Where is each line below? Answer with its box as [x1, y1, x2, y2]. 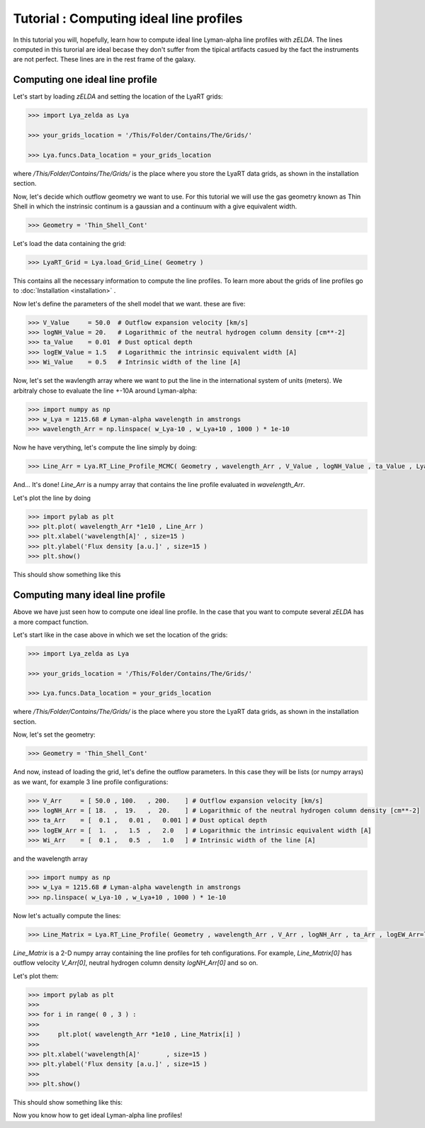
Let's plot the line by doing [13, 493, 91, 502]
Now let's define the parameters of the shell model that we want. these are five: [13, 299, 246, 308]
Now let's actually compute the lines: [13, 911, 121, 920]
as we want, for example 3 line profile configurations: [13, 777, 169, 786]
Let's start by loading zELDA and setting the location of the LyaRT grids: [13, 92, 223, 101]
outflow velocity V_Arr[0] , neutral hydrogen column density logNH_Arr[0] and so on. [13, 959, 259, 967]
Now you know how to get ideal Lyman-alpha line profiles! [13, 1111, 183, 1119]
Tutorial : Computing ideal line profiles [13, 11, 243, 26]
